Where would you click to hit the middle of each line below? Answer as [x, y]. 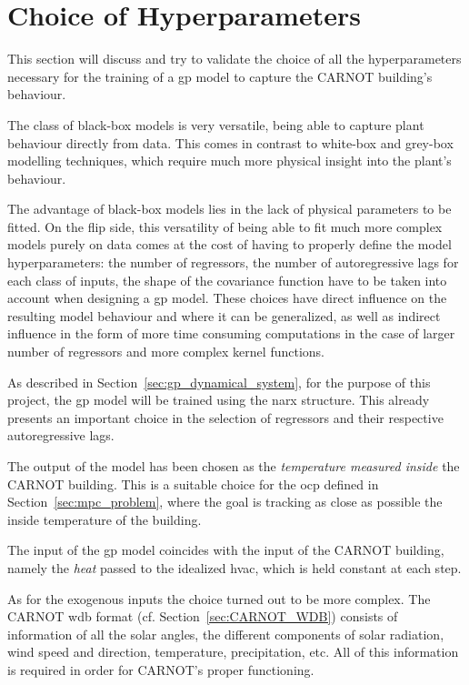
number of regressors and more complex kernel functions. [166, 352]
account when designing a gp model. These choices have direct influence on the [227, 298]
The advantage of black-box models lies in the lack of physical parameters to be [230, 209]
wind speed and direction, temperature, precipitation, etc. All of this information [233, 652]
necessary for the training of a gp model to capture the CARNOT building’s [220, 76]
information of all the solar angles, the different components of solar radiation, [226, 634]
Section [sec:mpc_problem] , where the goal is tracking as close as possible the [225, 502]
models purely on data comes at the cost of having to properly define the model [230, 244]
